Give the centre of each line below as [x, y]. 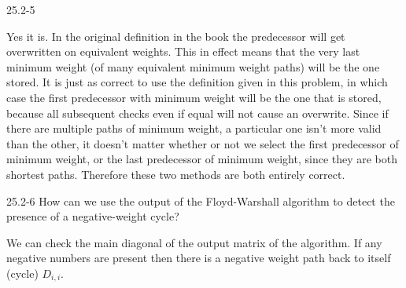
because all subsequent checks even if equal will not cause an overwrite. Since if [197, 113]
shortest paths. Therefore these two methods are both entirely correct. [176, 174]
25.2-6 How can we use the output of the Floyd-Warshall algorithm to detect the [201, 201]
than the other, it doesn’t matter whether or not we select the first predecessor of [203, 143]
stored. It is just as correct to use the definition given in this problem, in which [197, 82]
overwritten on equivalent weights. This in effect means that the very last [183, 51]
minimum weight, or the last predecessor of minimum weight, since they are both [202, 159]
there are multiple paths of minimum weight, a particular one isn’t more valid [194, 128]
